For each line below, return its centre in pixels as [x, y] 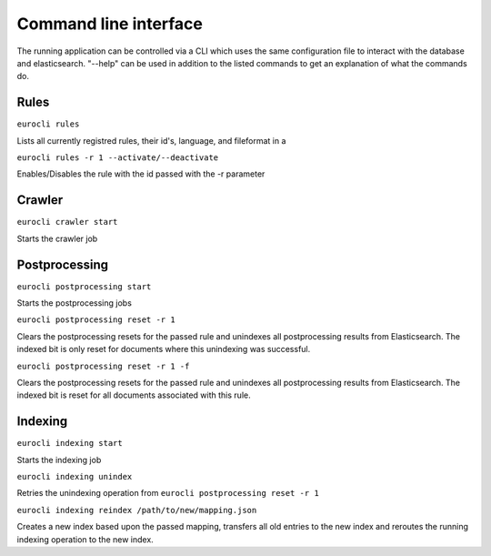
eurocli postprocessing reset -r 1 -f [103, 366]
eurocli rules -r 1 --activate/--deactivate [118, 158]
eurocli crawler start [67, 222]
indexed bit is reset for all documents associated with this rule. [134, 395]
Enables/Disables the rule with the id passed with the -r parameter [141, 174]
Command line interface [110, 24]
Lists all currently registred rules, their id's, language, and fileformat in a [151, 140]
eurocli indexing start [70, 443]
